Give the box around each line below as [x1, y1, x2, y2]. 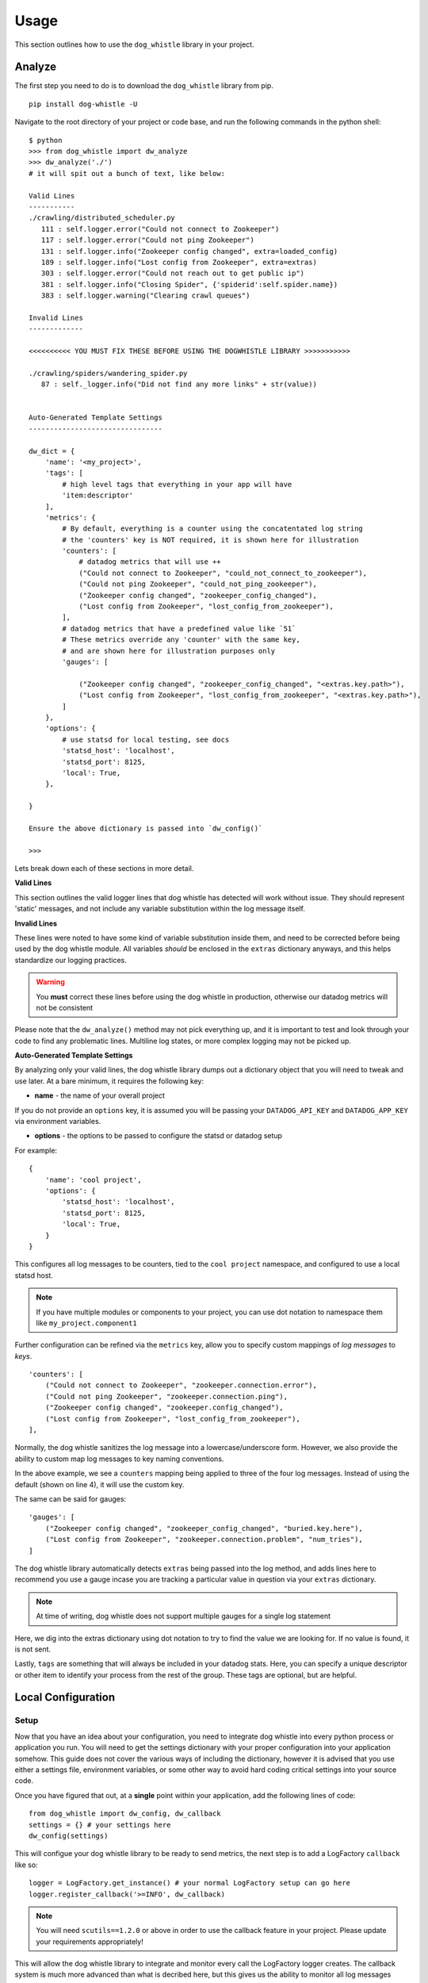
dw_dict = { [29, 447, 75, 455]
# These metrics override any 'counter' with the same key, [62, 635, 300, 644]
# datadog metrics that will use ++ [78, 558, 221, 566]
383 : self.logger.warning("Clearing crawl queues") [40, 291, 250, 301]
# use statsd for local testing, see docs [62, 735, 230, 744]
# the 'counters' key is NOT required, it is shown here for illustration [62, 535, 359, 544]
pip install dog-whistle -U [29, 99, 138, 109]
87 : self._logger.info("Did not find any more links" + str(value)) [40, 380, 317, 389]
